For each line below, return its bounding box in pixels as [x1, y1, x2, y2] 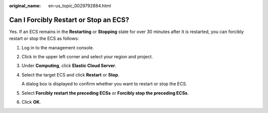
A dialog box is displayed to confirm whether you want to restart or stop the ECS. [21, 81, 187, 87]
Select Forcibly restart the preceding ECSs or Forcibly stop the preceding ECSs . [21, 90, 189, 96]
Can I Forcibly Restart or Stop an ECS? [9, 15, 130, 24]
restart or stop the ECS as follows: [9, 36, 79, 41]
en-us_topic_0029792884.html [48, 3, 111, 8]
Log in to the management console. [21, 44, 94, 50]
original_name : [9, 3, 41, 8]
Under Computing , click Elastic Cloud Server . [21, 63, 117, 69]
